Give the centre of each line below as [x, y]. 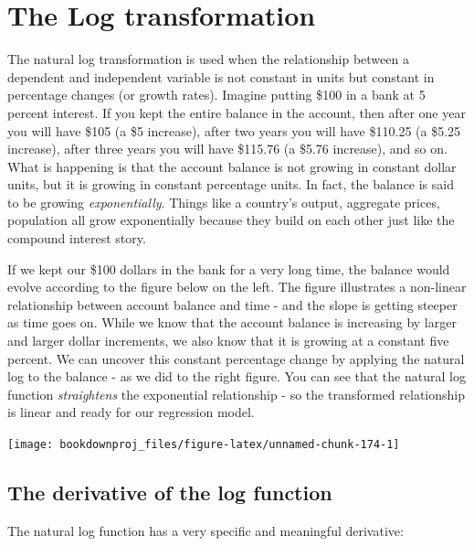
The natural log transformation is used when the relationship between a [208, 59]
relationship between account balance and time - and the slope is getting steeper [232, 304]
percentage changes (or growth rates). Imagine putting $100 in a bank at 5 [216, 95]
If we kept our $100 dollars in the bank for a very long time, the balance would [229, 268]
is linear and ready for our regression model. [131, 412]
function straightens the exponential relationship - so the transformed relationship [236, 394]
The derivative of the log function [170, 492]
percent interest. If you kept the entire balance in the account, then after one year [237, 112]
